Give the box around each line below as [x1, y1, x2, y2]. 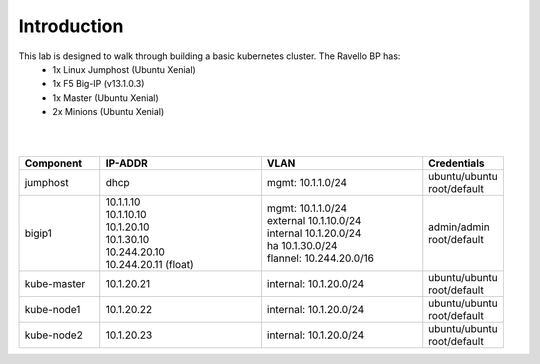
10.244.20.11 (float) [105, 258, 194, 272]
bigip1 [24, 226, 52, 240]
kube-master [24, 277, 86, 291]
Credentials [428, 156, 485, 170]
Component [24, 156, 83, 170]
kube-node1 [24, 303, 81, 317]
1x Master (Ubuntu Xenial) [52, 91, 159, 104]
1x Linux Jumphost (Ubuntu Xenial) [52, 63, 197, 75]
